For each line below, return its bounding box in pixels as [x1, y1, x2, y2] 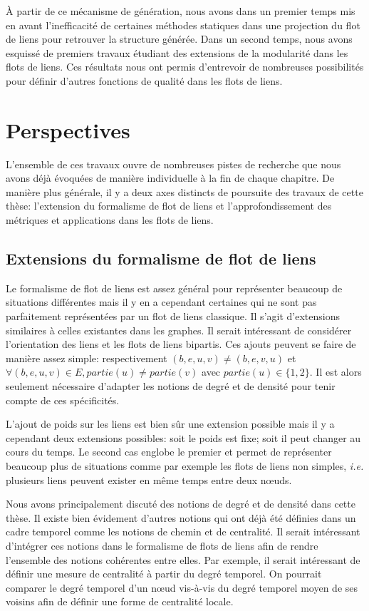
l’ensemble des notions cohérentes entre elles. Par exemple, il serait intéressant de [6, 552, 360, 567]
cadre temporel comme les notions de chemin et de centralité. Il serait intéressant [6, 524, 360, 539]
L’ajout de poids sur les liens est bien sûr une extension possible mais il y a [6, 416, 335, 431]
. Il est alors [309, 364, 362, 379]
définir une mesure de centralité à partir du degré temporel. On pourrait [6, 566, 322, 581]
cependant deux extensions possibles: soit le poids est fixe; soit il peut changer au [6, 430, 361, 445]
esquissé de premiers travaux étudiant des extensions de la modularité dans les [6, 45, 348, 60]
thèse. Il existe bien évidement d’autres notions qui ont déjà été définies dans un [6, 510, 356, 525]
